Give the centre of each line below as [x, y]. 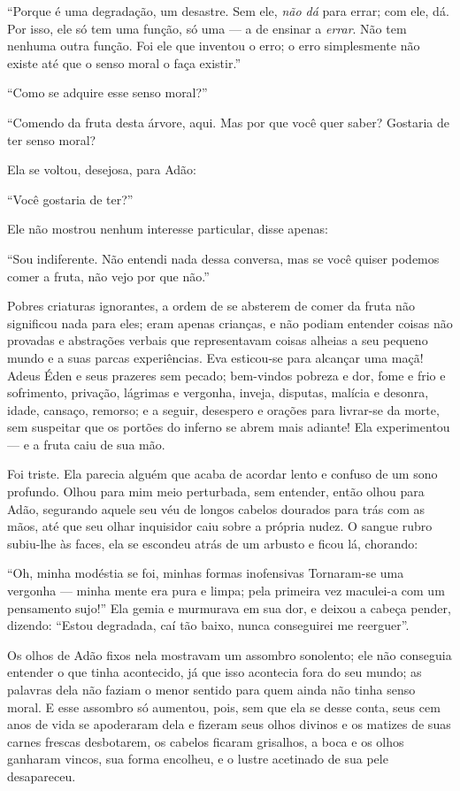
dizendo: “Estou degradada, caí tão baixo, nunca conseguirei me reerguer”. [208, 625]
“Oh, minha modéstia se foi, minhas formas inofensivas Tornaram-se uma [206, 573]
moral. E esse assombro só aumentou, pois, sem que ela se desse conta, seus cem [224, 707]
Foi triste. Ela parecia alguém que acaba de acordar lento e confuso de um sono [222, 474]
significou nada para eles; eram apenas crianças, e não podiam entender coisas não [230, 323]
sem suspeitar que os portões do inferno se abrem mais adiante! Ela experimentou [229, 427]
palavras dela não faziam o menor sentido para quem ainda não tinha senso [211, 689]
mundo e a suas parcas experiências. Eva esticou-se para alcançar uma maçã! [215, 357]
